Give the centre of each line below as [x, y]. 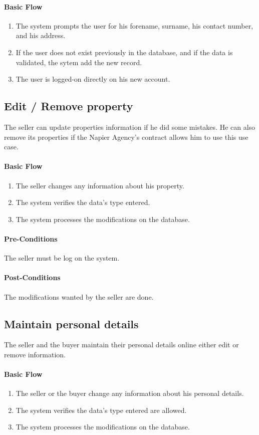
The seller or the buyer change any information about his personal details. [130, 393]
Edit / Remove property [69, 106]
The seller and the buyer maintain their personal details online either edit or [121, 345]
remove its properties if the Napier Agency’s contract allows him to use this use [126, 137]
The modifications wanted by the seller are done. [79, 296]
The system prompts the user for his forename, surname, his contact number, [135, 25]
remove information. [35, 354]
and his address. [41, 35]
